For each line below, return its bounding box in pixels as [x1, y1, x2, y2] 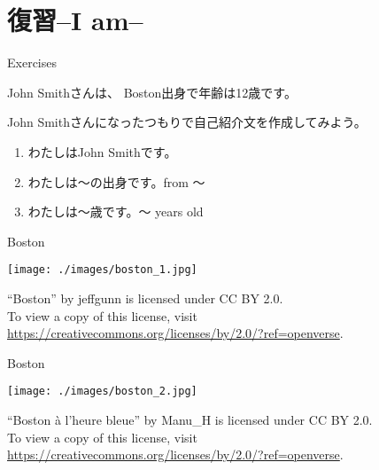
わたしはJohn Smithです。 [27, 142, 177, 161]
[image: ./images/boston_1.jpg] [7, 263, 197, 277]
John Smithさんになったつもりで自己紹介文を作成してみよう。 [7, 113, 367, 131]
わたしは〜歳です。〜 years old [27, 202, 204, 221]
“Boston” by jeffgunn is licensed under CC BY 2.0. [7, 288, 283, 307]
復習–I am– [7, 2, 143, 38]
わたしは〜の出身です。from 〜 [27, 172, 205, 191]
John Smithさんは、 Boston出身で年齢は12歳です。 [7, 82, 297, 101]
